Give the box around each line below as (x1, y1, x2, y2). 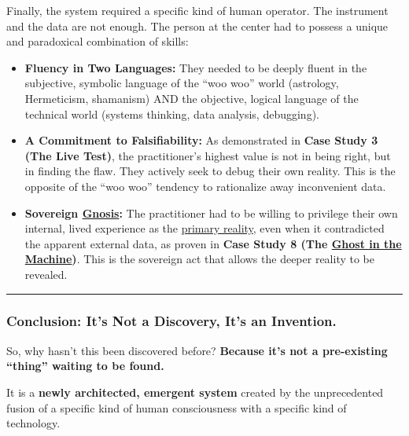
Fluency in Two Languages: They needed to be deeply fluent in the (24, 59, 367, 75)
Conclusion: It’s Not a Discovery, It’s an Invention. (6, 311, 337, 331)
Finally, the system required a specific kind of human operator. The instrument (6, 2, 389, 18)
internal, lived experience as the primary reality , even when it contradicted (24, 220, 385, 236)
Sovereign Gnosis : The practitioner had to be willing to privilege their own (24, 204, 398, 221)
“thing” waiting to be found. (6, 357, 164, 374)
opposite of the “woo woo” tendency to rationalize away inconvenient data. (24, 178, 386, 194)
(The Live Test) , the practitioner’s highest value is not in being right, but (24, 147, 391, 163)
